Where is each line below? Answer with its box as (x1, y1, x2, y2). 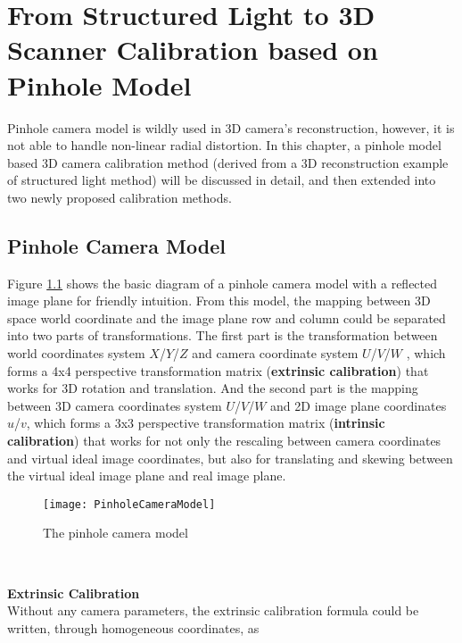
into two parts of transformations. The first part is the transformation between (7, 326, 438, 345)
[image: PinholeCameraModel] (43, 497, 216, 511)
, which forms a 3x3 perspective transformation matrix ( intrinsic (26, 413, 385, 432)
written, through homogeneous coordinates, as (7, 618, 260, 637)
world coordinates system (7, 344, 145, 363)
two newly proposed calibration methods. (7, 188, 232, 206)
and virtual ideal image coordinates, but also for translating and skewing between (7, 448, 453, 467)
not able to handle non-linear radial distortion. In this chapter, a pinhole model (7, 136, 441, 154)
